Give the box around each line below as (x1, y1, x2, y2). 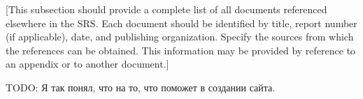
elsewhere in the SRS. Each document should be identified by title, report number (6, 15, 357, 30)
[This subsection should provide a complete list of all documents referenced (6, 2, 327, 16)
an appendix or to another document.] (6, 56, 169, 71)
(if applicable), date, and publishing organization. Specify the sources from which (6, 29, 354, 44)
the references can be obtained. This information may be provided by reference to (6, 43, 356, 57)
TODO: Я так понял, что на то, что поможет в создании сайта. (6, 79, 276, 94)
